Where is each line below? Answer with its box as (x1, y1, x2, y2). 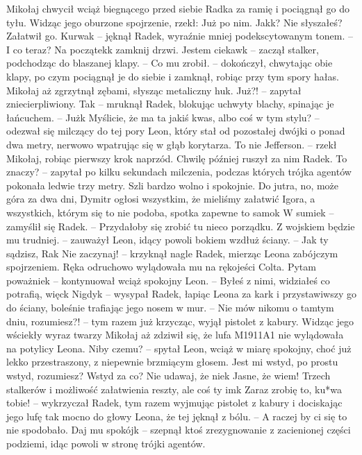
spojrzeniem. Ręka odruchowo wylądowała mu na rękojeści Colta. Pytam (6, 259, 316, 274)
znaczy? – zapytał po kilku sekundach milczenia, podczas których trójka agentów (6, 164, 352, 179)
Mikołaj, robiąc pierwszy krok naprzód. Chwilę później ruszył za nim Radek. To (6, 151, 347, 165)
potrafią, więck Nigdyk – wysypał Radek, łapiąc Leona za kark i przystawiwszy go (6, 286, 357, 301)
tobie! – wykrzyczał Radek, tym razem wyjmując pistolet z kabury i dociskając (6, 395, 343, 410)
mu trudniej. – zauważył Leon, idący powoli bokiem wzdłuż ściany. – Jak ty (6, 232, 329, 247)
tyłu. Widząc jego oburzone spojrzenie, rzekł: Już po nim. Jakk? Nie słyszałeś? (6, 15, 343, 29)
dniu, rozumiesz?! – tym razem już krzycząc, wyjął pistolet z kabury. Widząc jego (6, 314, 354, 328)
